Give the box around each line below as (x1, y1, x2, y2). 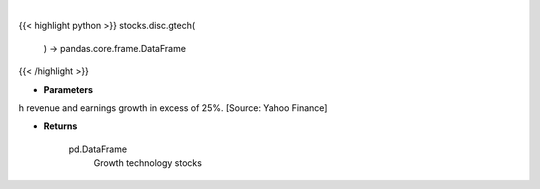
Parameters (43, 83, 94, 95)
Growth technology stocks (93, 157, 202, 169)
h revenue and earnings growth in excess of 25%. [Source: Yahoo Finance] (18, 101, 328, 114)
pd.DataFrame (68, 143, 128, 155)
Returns (43, 120, 78, 132)
